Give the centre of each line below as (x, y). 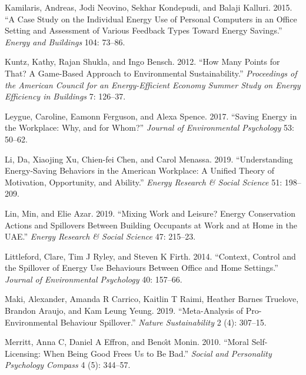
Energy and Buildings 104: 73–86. (65, 42)
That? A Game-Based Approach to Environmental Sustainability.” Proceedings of (151, 73)
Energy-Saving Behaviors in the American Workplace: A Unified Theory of (140, 170)
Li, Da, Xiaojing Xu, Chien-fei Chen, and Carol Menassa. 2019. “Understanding (149, 159)
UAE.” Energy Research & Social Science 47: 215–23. (100, 236)
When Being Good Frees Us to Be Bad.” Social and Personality (157, 353)
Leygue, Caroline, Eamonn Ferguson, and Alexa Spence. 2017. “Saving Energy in (151, 116)
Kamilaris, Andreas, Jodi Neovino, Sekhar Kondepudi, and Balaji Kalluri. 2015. (149, 7)
